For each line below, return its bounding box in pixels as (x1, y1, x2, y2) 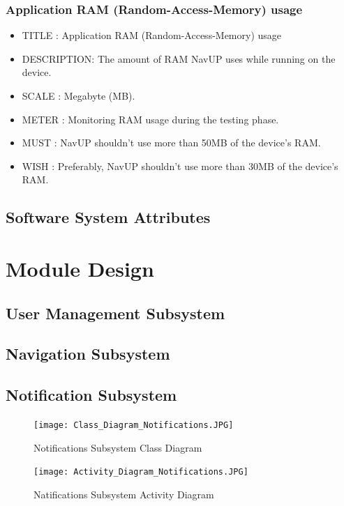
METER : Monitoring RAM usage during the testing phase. (22, 112, 279, 126)
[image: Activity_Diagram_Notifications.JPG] (33, 467, 248, 477)
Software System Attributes (6, 206, 211, 228)
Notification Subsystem (6, 384, 177, 406)
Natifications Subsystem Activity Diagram (33, 486, 214, 501)
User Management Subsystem (6, 302, 225, 323)
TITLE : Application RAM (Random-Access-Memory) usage (22, 28, 282, 43)
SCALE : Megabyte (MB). (22, 89, 135, 102)
